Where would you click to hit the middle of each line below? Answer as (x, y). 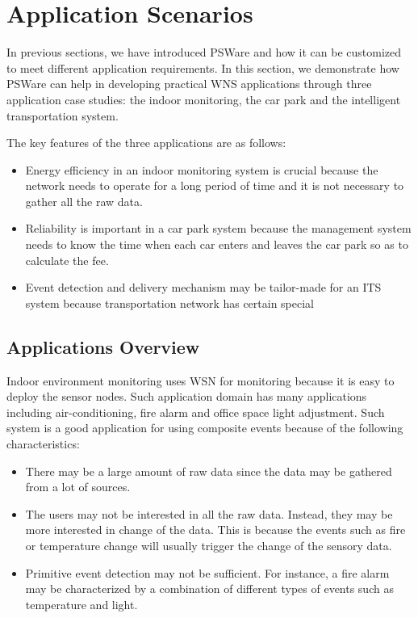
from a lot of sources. (78, 487)
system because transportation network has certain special (170, 303)
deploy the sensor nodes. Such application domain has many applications (187, 396)
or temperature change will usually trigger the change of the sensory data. (209, 545)
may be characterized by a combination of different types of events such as (209, 589)
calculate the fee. (67, 260)
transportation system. (63, 115)
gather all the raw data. (84, 201)
